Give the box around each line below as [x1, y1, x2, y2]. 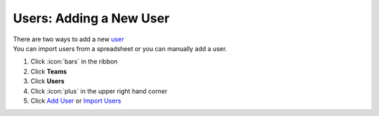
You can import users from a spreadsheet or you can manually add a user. [13, 44, 227, 52]
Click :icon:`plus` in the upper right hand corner [30, 87, 168, 95]
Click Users [30, 77, 65, 85]
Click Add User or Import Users [30, 96, 121, 105]
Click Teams [30, 67, 67, 75]
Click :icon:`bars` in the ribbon [30, 57, 119, 66]
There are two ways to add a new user [13, 35, 124, 43]
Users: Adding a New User [13, 10, 170, 26]
